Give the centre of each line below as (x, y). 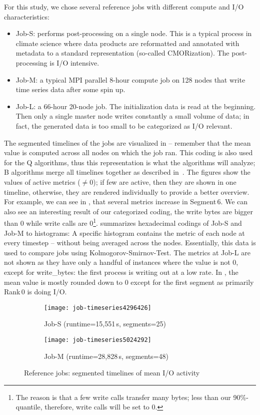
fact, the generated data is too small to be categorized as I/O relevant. (124, 125)
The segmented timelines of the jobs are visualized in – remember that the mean (127, 142)
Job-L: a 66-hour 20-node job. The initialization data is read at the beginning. (136, 106)
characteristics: (27, 16)
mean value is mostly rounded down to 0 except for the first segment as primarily (129, 282)
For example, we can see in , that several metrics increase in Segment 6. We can (126, 201)
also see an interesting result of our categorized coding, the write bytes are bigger (129, 211)
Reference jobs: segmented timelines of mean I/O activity (112, 373)
